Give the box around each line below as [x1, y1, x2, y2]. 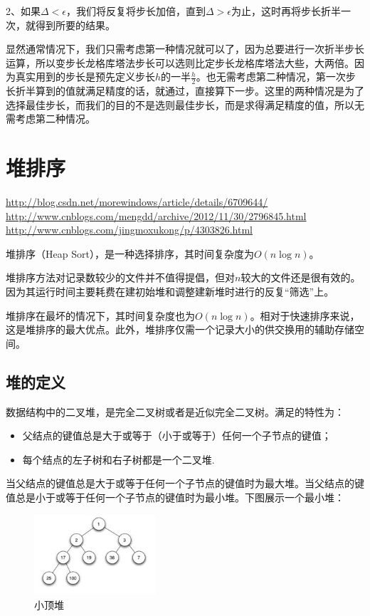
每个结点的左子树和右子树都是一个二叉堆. [22, 451, 215, 466]
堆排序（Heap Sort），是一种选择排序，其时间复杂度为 [6, 246, 254, 261]
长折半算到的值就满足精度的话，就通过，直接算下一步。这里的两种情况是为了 [6, 83, 364, 98]
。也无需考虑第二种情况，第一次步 [196, 69, 356, 84]
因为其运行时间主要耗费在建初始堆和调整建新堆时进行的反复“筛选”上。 [6, 284, 334, 299]
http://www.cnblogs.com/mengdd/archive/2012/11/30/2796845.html [6, 208, 307, 223]
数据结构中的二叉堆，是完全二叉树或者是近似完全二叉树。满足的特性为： [6, 404, 344, 419]
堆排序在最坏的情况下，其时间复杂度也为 [6, 308, 195, 323]
